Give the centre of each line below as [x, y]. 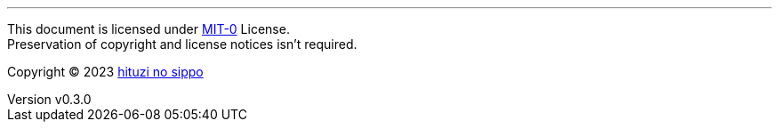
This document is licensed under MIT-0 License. [149, 29]
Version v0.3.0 [49, 99]
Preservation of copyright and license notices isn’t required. [182, 44]
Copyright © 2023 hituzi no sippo [105, 72]
